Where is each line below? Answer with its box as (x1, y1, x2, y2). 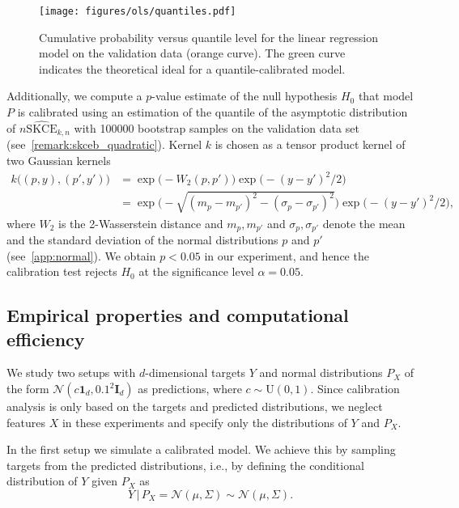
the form (6, 380, 49, 397)
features (6, 413, 45, 430)
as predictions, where (138, 380, 242, 397)
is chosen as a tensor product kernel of (215, 136, 406, 153)
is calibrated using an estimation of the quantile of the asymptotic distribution (17, 104, 408, 121)
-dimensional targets (145, 364, 246, 381)
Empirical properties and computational (6, 303, 349, 328)
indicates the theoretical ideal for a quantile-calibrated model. (39, 60, 346, 77)
